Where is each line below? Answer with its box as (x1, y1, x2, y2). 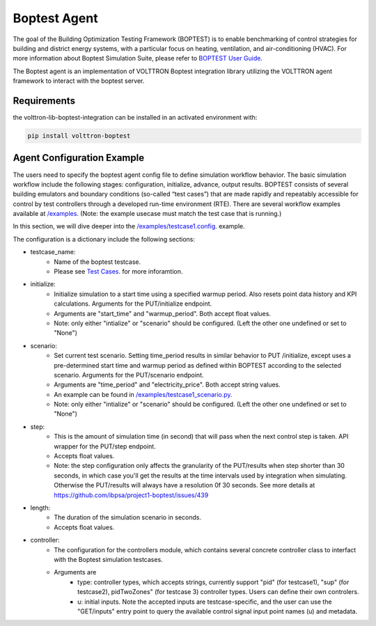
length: (30, 503, 51, 512)
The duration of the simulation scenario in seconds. (54, 513, 202, 522)
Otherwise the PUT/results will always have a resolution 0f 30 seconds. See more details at (54, 481, 315, 490)
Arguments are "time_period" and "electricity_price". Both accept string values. (54, 380, 281, 389)
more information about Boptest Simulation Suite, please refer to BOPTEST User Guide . (13, 54, 263, 63)
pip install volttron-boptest (27, 132, 131, 139)
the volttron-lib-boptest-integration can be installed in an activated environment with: (13, 114, 258, 122)
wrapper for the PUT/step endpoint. (54, 442, 156, 451)
